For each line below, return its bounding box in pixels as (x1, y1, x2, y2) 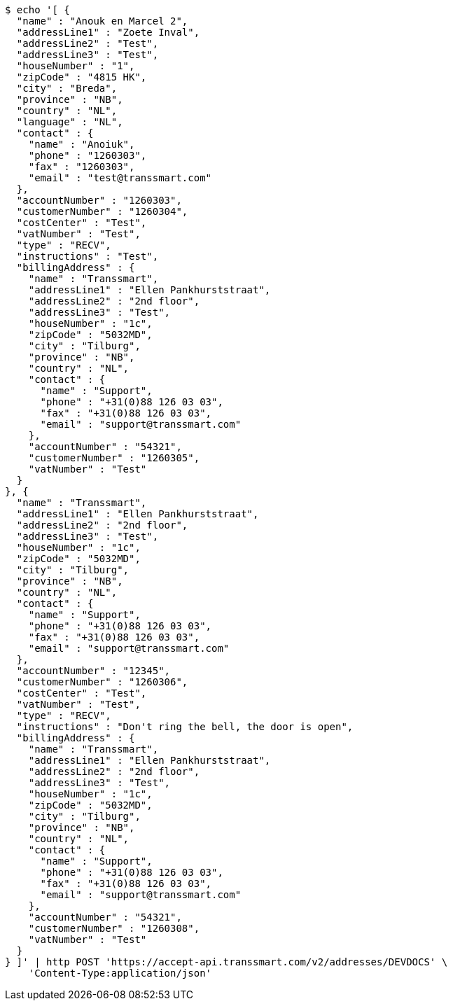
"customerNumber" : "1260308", (28, 923, 200, 934)
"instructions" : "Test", (16, 251, 159, 262)
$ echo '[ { (5, 4, 70, 15)
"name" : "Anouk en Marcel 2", (16, 15, 188, 27)
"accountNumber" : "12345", (16, 665, 171, 676)
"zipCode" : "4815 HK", (16, 71, 147, 83)
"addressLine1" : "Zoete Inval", (16, 27, 200, 38)
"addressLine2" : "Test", (16, 38, 159, 49)
